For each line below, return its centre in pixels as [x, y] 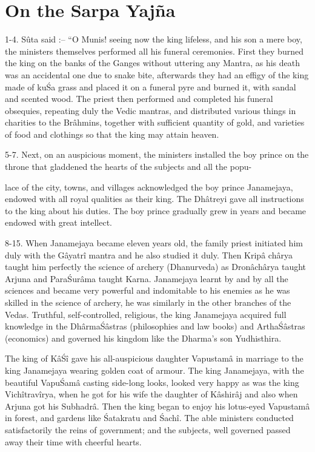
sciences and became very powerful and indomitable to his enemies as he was [148, 290]
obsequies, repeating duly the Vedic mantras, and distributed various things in [151, 110]
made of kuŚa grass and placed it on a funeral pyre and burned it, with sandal [151, 86]
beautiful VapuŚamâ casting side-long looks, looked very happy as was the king [152, 382]
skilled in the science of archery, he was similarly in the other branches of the [148, 302]
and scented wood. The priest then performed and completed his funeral [139, 99]
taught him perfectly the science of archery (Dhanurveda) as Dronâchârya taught [156, 267]
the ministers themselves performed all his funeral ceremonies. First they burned [154, 51]
